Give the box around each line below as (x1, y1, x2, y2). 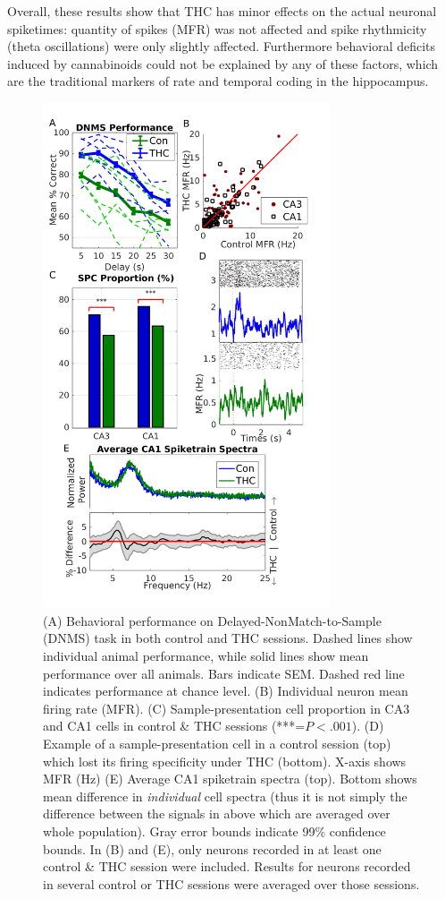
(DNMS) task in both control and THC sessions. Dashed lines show (43, 629, 413, 647)
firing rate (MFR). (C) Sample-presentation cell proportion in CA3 (43, 698, 410, 717)
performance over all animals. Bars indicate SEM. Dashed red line (43, 664, 405, 682)
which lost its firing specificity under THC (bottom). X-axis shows (43, 751, 407, 770)
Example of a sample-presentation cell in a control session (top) (43, 733, 391, 752)
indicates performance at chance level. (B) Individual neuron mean (43, 681, 408, 700)
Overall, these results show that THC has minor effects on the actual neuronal (7, 2, 437, 20)
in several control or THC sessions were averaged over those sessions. (43, 874, 420, 893)
